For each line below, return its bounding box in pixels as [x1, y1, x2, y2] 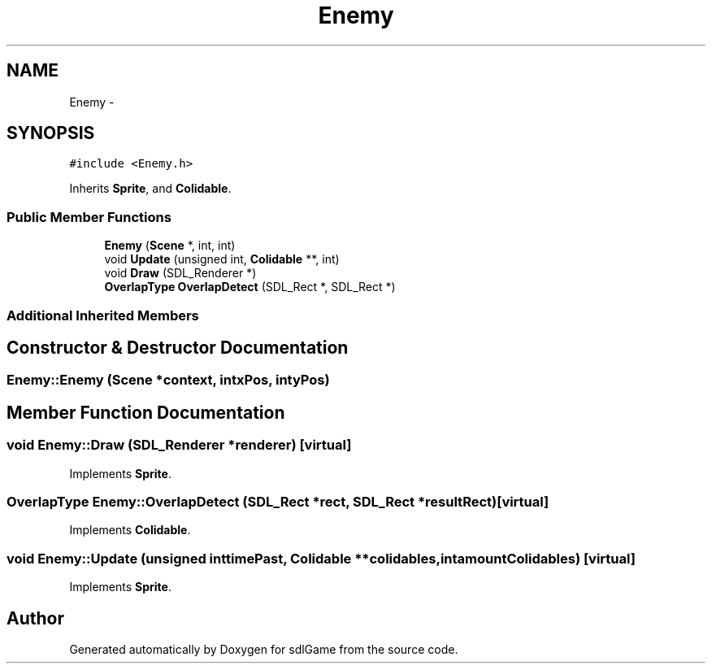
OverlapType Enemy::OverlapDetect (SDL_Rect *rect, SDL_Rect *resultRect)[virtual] [7, 494, 549, 510]
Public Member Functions [7, 208, 171, 225]
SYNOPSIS [7, 123, 95, 144]
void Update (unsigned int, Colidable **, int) [104, 252, 340, 267]
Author [7, 607, 64, 629]
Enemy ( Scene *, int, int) [104, 238, 236, 253]
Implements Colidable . [69, 523, 191, 537]
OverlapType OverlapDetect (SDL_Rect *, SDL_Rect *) [104, 280, 396, 294]
